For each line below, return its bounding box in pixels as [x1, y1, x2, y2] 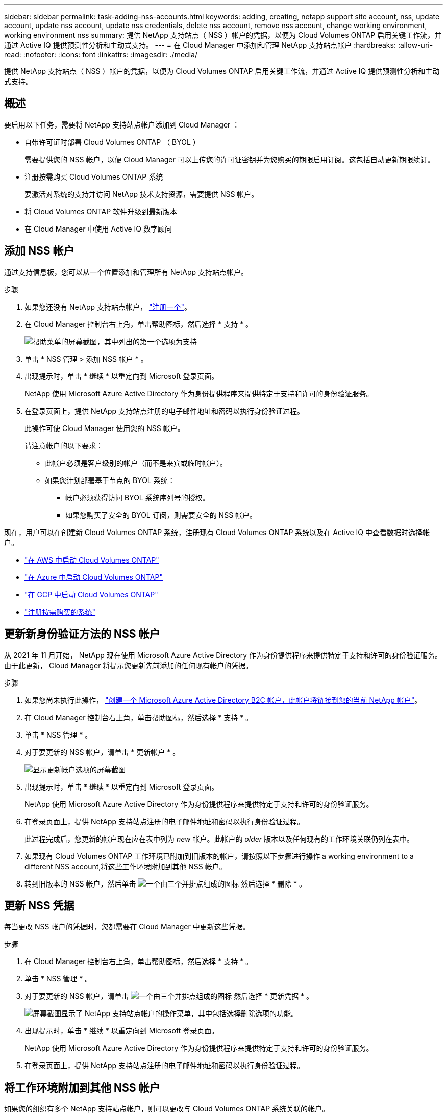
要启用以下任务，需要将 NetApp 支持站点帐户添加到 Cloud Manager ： [4, 120, 240, 129]
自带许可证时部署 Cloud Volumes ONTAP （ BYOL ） [24, 137, 200, 146]
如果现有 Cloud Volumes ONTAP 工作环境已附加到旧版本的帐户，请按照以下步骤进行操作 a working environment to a [24, 851, 414, 860]
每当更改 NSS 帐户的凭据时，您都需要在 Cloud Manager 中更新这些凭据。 [4, 922, 250, 931]
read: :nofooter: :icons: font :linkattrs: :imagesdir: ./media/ [4, 50, 197, 59]
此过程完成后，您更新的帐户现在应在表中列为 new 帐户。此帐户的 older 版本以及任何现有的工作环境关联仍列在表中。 [24, 834, 414, 843]
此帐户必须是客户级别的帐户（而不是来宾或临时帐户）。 [45, 458, 227, 467]
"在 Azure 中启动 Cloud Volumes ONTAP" [24, 572, 163, 581]
